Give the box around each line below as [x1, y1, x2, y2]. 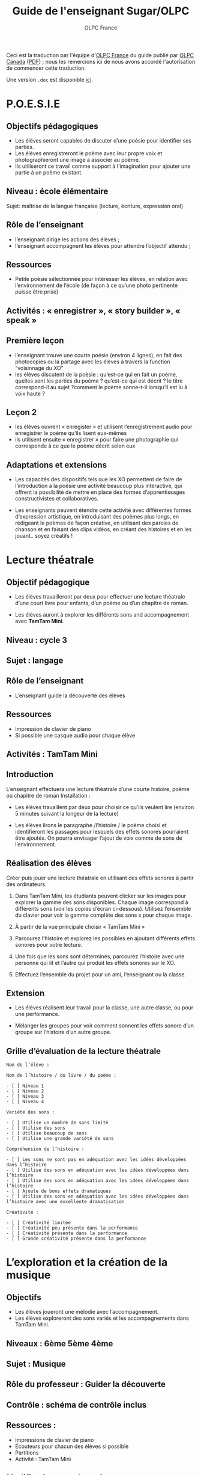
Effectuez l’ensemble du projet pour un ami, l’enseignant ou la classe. [14, 970, 187, 978]
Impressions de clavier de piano [14, 1436, 94, 1443]
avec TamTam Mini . [14, 618, 64, 625]
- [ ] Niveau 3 [6, 1094, 44, 1100]
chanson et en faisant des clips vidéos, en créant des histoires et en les [14, 526, 192, 533]
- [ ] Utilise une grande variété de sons [6, 1136, 114, 1142]
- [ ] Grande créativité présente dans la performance [6, 1236, 146, 1242]
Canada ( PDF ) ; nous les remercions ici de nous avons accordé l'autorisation [6, 58, 196, 65]
